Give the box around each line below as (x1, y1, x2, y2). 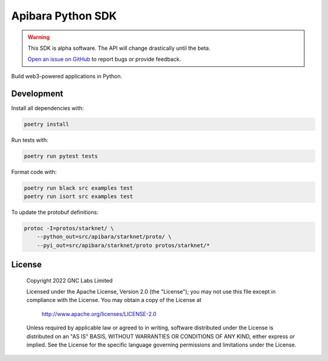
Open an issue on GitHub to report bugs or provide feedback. (27, 55, 182, 63)
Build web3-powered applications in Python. (11, 72, 123, 80)
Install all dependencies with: (11, 104, 84, 112)
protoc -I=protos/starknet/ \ (24, 225, 114, 232)
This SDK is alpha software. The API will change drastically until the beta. (27, 44, 211, 52)
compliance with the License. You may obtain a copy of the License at (26, 297, 202, 304)
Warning (27, 33, 50, 41)
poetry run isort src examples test (24, 193, 134, 200)
